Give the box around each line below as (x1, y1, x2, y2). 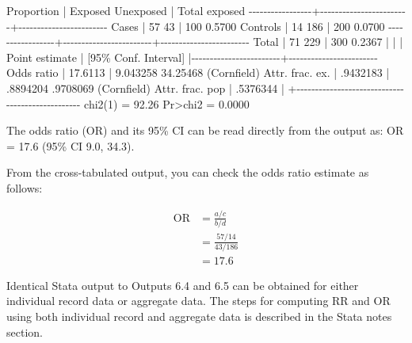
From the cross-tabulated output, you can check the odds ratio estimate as (6, 164, 369, 181)
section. (6, 323, 43, 340)
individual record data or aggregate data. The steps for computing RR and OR (6, 292, 391, 309)
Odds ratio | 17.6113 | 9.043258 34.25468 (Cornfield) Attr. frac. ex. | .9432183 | (6, 64, 390, 81)
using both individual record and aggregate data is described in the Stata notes (6, 308, 392, 325)
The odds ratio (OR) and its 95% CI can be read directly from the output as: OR (6, 122, 404, 139)
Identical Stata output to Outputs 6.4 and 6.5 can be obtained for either (6, 276, 359, 293)
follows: (6, 179, 43, 196)
